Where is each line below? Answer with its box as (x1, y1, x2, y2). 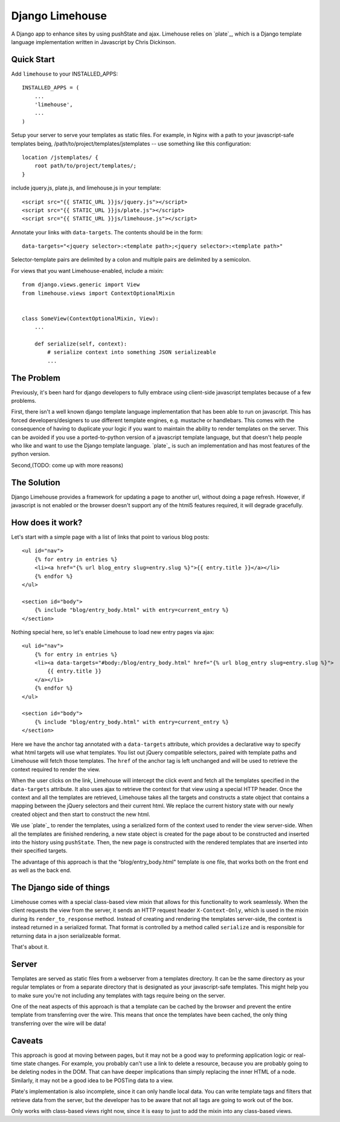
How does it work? (11, 517, 83, 528)
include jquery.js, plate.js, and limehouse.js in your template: (11, 184, 161, 191)
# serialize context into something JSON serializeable (47, 349, 217, 356)
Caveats (11, 1036, 43, 1046)
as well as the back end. (11, 867, 72, 874)
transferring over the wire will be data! (11, 1019, 106, 1027)
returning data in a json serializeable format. (11, 932, 121, 939)
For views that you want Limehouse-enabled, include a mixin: (11, 267, 164, 274)
